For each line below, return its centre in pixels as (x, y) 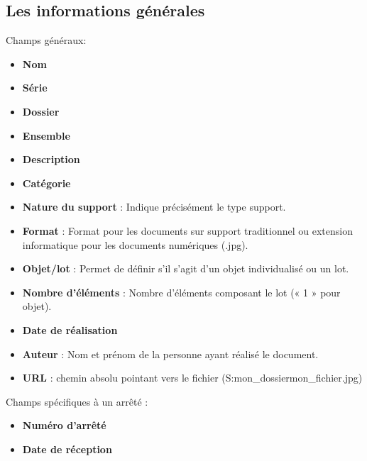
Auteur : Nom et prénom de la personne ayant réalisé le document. (170, 354)
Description (51, 159)
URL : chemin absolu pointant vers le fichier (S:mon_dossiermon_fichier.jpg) (192, 378)
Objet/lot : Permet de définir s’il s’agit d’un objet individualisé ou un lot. (186, 268)
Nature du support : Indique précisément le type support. (154, 207)
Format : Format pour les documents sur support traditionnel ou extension (187, 230)
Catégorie (46, 183)
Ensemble (46, 135)
